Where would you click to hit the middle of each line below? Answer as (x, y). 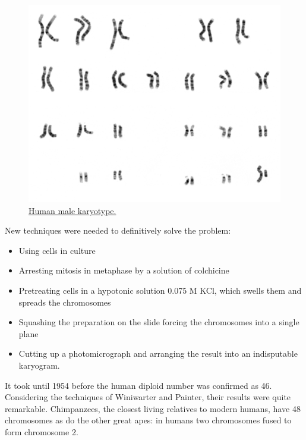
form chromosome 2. (42, 431)
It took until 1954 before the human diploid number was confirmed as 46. (138, 385)
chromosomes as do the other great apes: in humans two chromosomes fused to (148, 420)
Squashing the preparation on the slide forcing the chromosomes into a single (159, 322)
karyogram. (39, 365)
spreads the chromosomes (65, 302)
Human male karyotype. (72, 210)
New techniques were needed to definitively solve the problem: (118, 230)
